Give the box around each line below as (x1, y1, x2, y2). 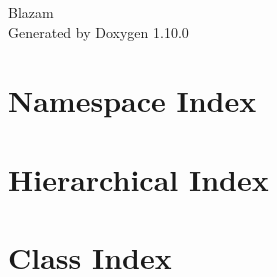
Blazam (8, 2, 54, 22)
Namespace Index (8, 80, 257, 121)
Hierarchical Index (8, 158, 269, 199)
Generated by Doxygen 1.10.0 (8, 21, 189, 42)
